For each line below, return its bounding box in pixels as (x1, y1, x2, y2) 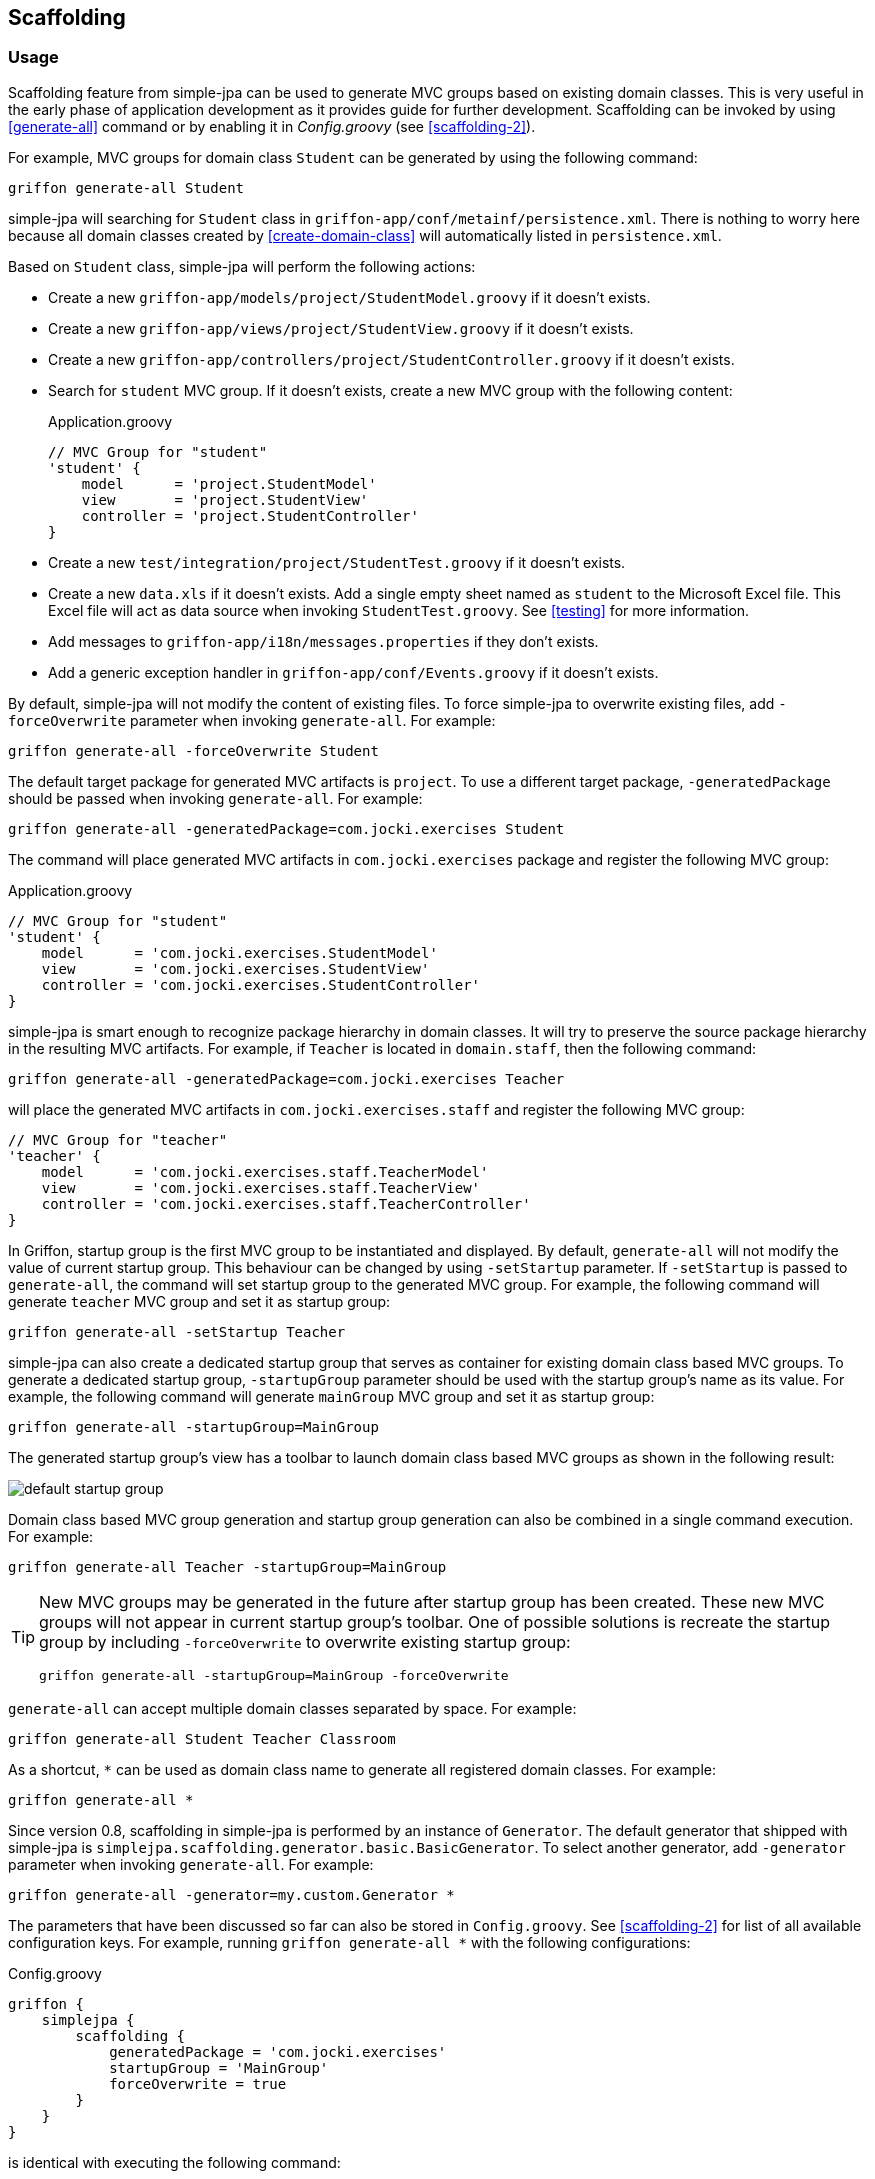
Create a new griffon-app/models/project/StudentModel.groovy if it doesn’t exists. (48, 288, 651, 306)
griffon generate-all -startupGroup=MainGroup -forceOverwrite (39, 1667, 509, 1683)
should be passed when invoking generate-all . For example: (8, 789, 423, 807)
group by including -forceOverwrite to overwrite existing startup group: (39, 1631, 571, 1652)
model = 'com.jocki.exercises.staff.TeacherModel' (41, 1163, 489, 1180)
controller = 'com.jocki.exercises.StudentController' (41, 976, 481, 993)
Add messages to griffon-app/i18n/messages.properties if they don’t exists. (48, 632, 599, 650)
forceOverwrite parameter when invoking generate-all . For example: (8, 711, 496, 729)
